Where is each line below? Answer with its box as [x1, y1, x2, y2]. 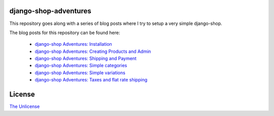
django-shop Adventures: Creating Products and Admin [35, 48, 151, 54]
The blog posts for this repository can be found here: [9, 30, 120, 36]
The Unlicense [9, 103, 40, 109]
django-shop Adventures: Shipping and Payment [35, 55, 137, 62]
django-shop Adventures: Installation [35, 41, 113, 47]
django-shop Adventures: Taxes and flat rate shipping [35, 77, 148, 83]
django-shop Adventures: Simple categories [35, 63, 127, 69]
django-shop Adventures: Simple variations [35, 69, 125, 76]
